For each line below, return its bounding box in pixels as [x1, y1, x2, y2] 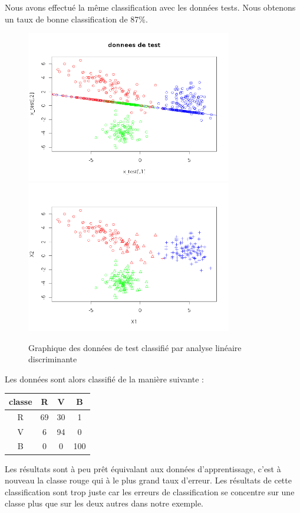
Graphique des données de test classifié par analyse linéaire [28, 341, 242, 353]
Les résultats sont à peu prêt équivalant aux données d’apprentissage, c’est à [5, 462, 281, 475]
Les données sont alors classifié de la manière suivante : [5, 372, 204, 385]
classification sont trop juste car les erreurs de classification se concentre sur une [5, 485, 295, 498]
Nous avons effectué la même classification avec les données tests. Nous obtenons [5, 1, 296, 13]
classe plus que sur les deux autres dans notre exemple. [5, 497, 204, 509]
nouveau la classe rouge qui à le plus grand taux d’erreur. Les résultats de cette [5, 474, 292, 486]
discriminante [28, 353, 77, 365]
